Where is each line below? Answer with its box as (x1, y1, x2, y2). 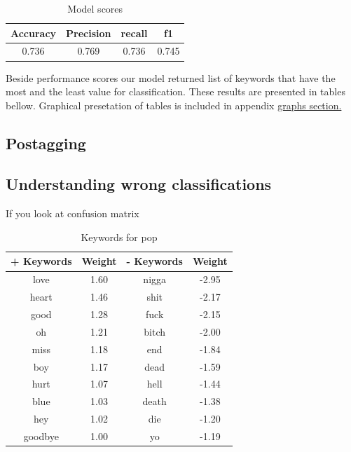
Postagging (6, 132, 86, 153)
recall (121, 25, 148, 40)
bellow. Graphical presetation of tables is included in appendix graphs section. (6, 97, 342, 112)
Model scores (67, 1, 123, 15)
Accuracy (11, 25, 57, 40)
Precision (66, 25, 111, 40)
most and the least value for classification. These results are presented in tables (6, 84, 345, 99)
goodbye (23, 428, 59, 443)
